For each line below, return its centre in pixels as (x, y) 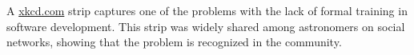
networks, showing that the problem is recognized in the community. (174, 42)
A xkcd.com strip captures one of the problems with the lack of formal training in (207, 10)
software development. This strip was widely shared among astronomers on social (206, 26)
